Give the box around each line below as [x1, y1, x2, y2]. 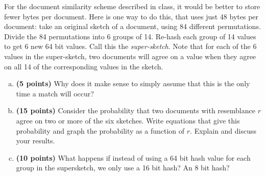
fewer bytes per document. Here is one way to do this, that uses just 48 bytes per [4, 11, 259, 21]
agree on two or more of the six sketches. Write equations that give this [16, 115, 240, 125]
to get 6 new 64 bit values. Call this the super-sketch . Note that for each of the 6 [4, 41, 257, 52]
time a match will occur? [16, 88, 94, 98]
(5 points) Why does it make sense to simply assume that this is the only [16, 78, 250, 89]
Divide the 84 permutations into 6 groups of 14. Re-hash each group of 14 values [4, 31, 256, 41]
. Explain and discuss [190, 125, 257, 136]
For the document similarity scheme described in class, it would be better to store [4, 1, 260, 11]
